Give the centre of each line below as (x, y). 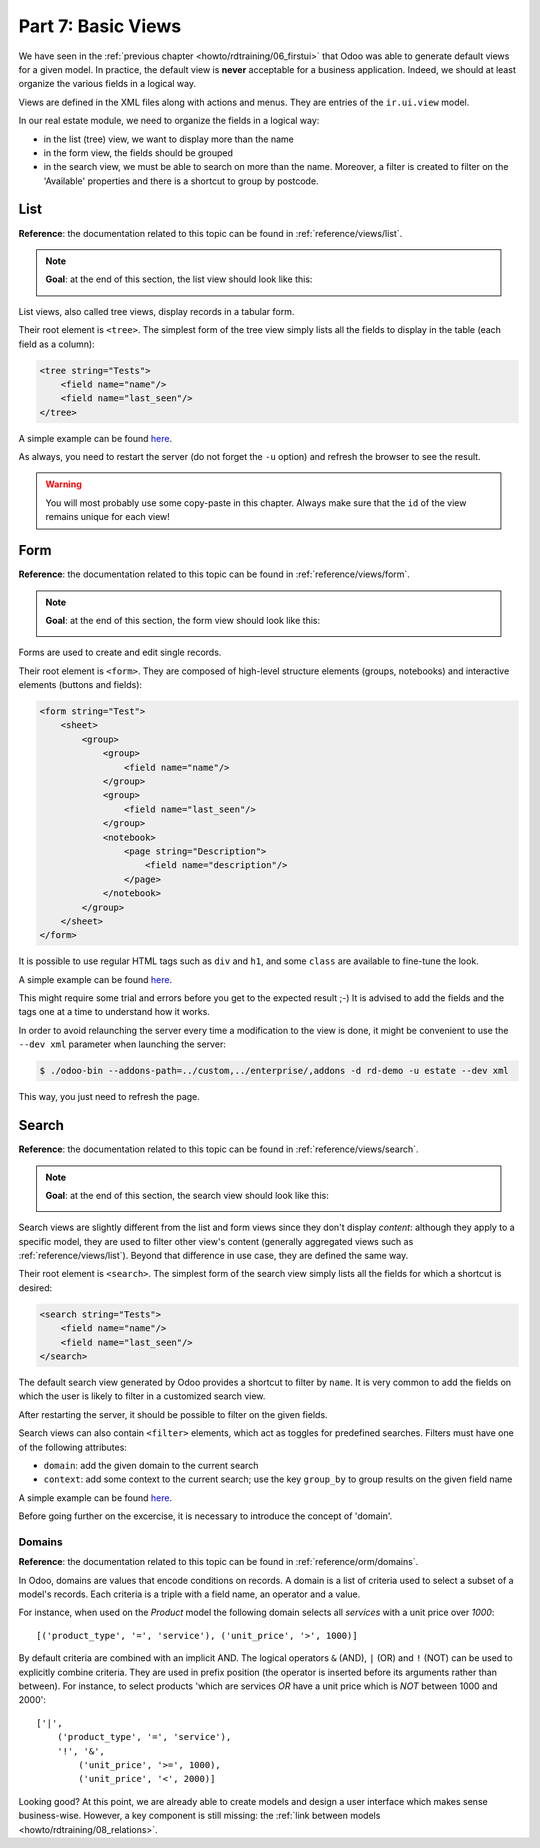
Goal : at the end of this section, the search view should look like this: (187, 1195)
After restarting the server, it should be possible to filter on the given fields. (173, 1414)
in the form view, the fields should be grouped (138, 152)
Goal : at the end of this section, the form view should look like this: (182, 620)
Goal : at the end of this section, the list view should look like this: (179, 279)
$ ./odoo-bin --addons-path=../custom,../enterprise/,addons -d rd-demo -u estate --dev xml (274, 1071)
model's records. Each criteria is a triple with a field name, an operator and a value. (189, 1594)
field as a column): (56, 344)
